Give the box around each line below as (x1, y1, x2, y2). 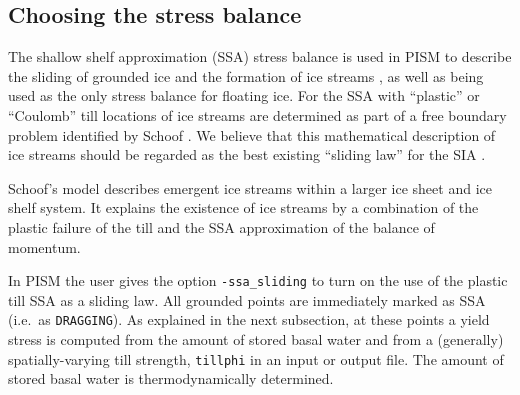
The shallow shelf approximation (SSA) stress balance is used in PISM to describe (8, 46, 512, 67)
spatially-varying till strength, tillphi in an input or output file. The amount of (8, 348, 504, 369)
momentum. (8, 236, 81, 257)
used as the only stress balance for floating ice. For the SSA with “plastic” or (8, 85, 480, 106)
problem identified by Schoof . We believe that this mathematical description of (8, 124, 496, 145)
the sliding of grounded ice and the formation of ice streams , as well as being (8, 65, 484, 86)
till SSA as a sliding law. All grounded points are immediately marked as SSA (8, 289, 486, 310)
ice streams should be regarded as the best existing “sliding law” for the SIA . (8, 144, 486, 165)
